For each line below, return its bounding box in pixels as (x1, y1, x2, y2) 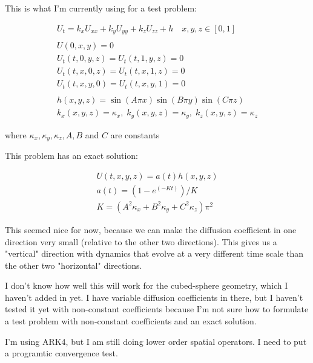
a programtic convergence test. (5, 347, 118, 359)
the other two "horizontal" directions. (5, 259, 142, 271)
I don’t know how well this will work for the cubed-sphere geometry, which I (5, 279, 288, 292)
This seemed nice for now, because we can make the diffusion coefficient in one (5, 223, 297, 236)
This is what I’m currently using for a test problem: (5, 2, 197, 14)
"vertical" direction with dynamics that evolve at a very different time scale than (5, 247, 303, 260)
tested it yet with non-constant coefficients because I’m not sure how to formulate (5, 303, 309, 315)
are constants (110, 128, 160, 141)
